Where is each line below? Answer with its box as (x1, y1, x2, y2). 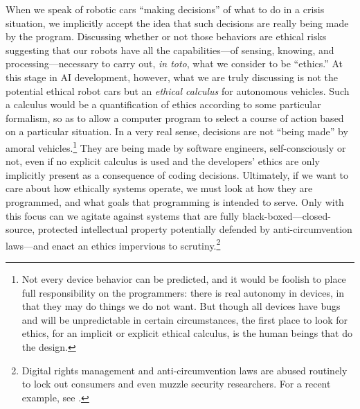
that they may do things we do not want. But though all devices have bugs (21, 299, 341, 313)
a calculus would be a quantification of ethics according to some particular (6, 97, 321, 112)
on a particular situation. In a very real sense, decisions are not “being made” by (6, 124, 348, 139)
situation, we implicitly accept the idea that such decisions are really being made (6, 15, 349, 30)
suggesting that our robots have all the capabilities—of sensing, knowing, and (6, 42, 334, 57)
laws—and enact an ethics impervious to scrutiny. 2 (6, 236, 221, 252)
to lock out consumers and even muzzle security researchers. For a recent (21, 376, 331, 391)
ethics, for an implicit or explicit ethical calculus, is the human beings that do (21, 326, 352, 340)
